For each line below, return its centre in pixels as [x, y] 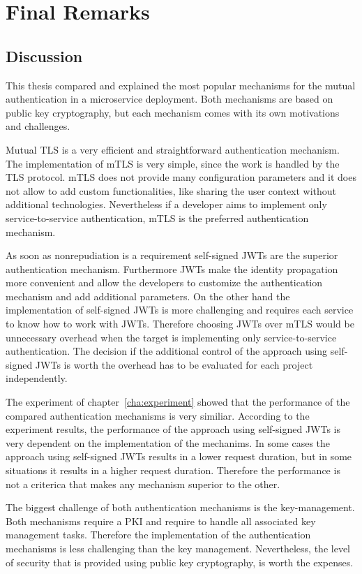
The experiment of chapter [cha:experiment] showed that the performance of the [178, 402]
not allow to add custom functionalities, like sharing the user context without [171, 190]
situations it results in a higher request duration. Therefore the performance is [173, 470]
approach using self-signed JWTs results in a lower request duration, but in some [179, 456]
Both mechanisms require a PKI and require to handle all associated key [161, 521]
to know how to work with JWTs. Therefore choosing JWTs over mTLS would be [180, 324]
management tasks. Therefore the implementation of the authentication [158, 535]
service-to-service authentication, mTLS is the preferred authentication [157, 218]
